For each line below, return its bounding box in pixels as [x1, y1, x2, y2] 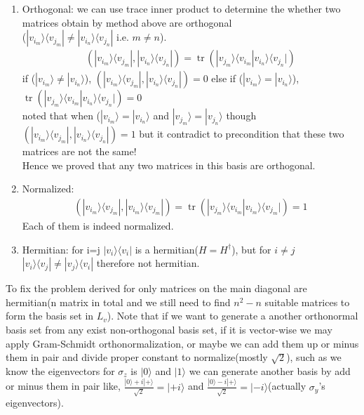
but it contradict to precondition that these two [139, 126, 344, 141]
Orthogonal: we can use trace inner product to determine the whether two [22, 1, 341, 15]
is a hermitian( [135, 242, 199, 256]
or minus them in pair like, [6, 378, 121, 393]
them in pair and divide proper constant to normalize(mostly [6, 350, 268, 364]
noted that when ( [22, 108, 101, 123]
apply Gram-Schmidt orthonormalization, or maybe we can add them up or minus [6, 336, 359, 350]
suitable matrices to [264, 294, 350, 309]
